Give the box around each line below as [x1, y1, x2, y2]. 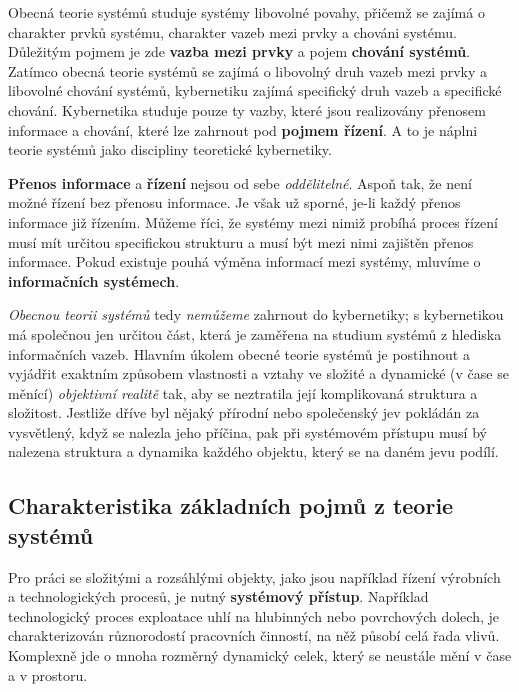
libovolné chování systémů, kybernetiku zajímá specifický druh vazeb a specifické [8, 80, 502, 101]
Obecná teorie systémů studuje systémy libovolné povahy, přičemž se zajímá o [8, 2, 485, 22]
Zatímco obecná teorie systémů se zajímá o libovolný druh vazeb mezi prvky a [8, 60, 488, 81]
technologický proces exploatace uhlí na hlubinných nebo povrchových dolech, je [8, 605, 499, 626]
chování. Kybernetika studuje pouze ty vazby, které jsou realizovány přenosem [8, 99, 486, 120]
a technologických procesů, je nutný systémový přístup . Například [8, 586, 429, 607]
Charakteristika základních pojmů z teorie [8, 490, 454, 521]
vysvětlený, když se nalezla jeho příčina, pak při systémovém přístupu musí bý [8, 421, 487, 442]
